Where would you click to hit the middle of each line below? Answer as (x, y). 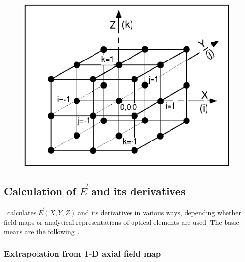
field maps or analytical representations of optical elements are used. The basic (122, 222)
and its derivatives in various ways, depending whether (160, 212)
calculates (22, 212)
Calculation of (40, 191)
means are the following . (42, 232)
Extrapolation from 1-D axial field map (83, 253)
